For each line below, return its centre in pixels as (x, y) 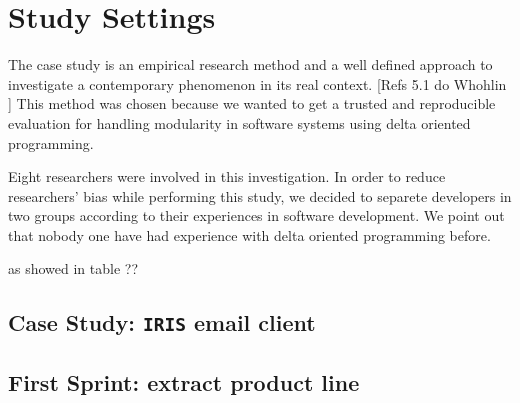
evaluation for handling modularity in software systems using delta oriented (239, 122)
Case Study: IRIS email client (162, 322)
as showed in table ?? (73, 268)
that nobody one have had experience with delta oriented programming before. (249, 234)
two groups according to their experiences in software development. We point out (256, 215)
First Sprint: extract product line (184, 381)
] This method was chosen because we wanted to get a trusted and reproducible (252, 103)
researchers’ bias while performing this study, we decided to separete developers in (260, 195)
